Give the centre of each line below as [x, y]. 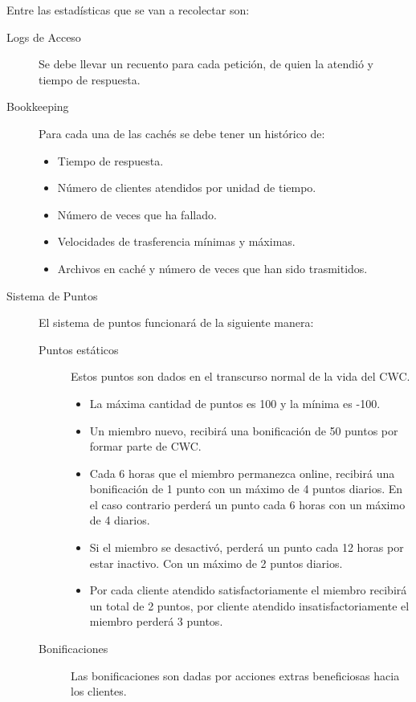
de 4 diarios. [120, 520]
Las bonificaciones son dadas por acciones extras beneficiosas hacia [235, 675]
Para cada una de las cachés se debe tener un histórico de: [182, 133]
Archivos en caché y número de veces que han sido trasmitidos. [212, 268]
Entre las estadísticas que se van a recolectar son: [128, 10]
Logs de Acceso [44, 37]
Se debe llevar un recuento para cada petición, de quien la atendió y [206, 64]
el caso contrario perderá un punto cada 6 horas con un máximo [247, 504]
